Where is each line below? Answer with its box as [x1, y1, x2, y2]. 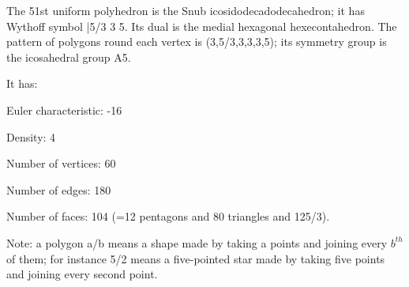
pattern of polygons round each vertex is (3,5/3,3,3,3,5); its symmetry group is [6, 33, 387, 50]
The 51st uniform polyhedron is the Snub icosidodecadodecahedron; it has [6, 2, 365, 18]
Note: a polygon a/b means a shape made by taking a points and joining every [6, 234, 388, 251]
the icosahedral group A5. [6, 48, 131, 65]
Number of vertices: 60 [6, 155, 116, 172]
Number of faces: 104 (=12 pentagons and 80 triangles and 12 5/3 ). [6, 208, 330, 225]
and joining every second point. [6, 266, 158, 282]
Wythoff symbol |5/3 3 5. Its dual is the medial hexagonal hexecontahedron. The [6, 17, 397, 34]
